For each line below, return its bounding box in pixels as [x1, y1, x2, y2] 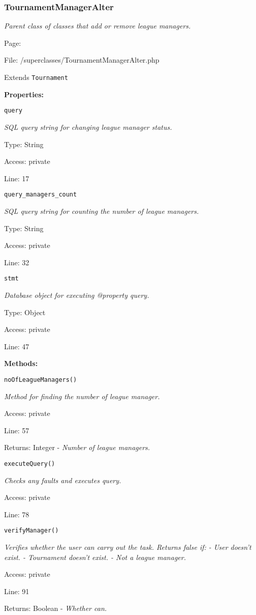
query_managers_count [4, 191, 77, 199]
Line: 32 [4, 257, 29, 267]
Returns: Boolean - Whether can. [4, 603, 107, 613]
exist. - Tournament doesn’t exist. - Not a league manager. [4, 551, 186, 562]
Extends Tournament [4, 72, 68, 82]
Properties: [4, 89, 44, 99]
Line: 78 [4, 509, 29, 519]
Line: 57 [4, 425, 29, 435]
